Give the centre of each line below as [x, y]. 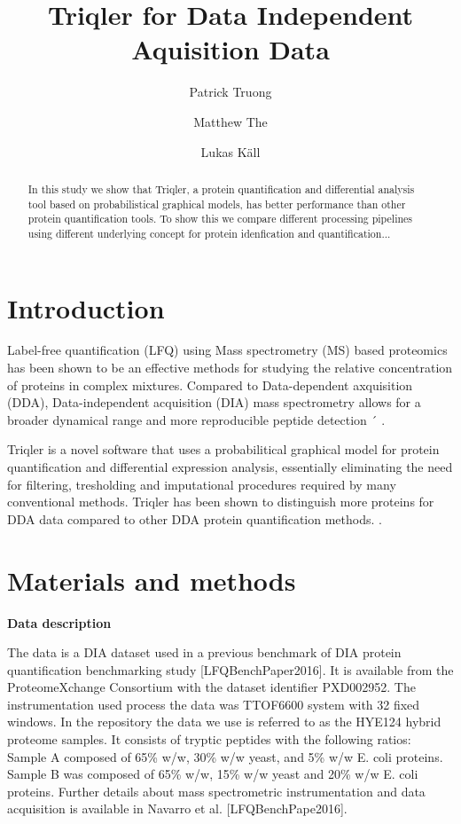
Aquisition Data [230, 49]
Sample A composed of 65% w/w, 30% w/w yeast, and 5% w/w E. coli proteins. [225, 756]
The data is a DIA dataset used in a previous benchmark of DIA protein [204, 652]
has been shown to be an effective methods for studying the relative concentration [230, 368]
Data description [59, 622]
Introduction [86, 307]
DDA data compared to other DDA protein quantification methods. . [195, 518]
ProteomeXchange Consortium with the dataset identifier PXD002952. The [211, 687]
